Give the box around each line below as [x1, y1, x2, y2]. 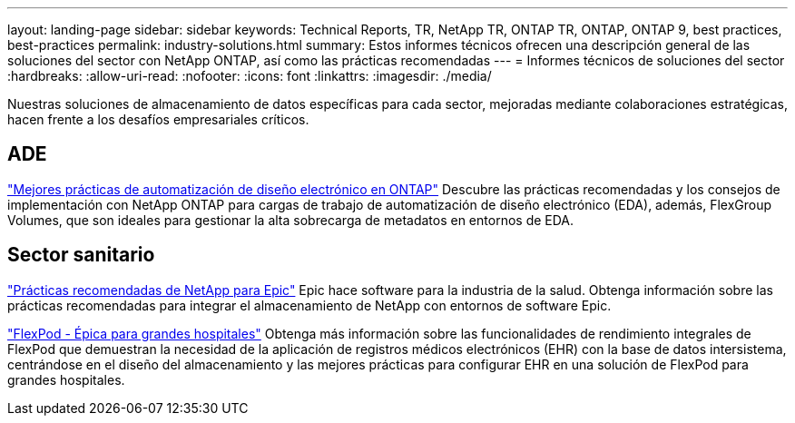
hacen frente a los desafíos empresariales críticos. [7, 112, 309, 127]
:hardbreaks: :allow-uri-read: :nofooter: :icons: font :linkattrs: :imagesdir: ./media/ [7, 68, 492, 84]
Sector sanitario [7, 243, 155, 267]
